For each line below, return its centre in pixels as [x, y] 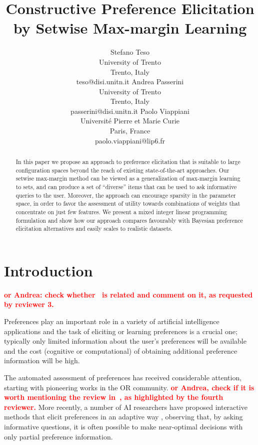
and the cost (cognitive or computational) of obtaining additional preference [121, 350]
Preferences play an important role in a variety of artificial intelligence [112, 321]
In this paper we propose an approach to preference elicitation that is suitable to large [128, 162]
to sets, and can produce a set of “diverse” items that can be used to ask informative [126, 187]
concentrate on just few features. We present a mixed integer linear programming [121, 211]
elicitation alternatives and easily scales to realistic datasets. [94, 229]
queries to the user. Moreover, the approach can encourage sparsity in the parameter [126, 195]
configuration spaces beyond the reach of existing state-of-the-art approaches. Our [122, 170]
